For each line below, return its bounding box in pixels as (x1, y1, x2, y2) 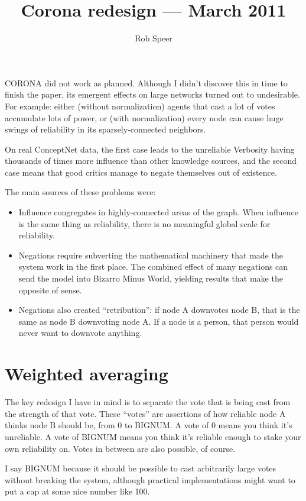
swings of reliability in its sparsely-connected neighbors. (5, 123, 206, 135)
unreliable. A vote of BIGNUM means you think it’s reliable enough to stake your (5, 430, 301, 442)
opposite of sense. (18, 283, 82, 296)
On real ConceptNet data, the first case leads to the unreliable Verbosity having (5, 143, 295, 155)
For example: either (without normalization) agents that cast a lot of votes (5, 99, 275, 112)
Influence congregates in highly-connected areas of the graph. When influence (18, 206, 298, 218)
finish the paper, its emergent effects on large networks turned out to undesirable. (5, 88, 300, 101)
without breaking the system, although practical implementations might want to (5, 473, 295, 486)
